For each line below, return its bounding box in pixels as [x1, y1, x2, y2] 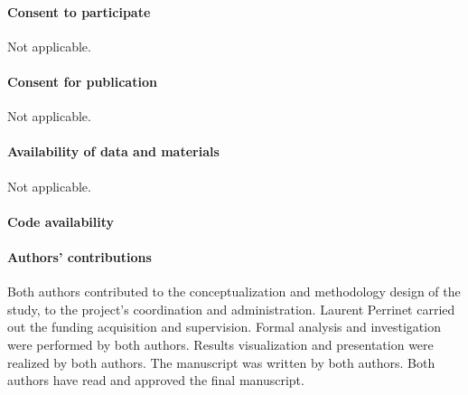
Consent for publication [7, 71, 157, 90]
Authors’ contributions [7, 247, 152, 266]
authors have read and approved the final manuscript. [7, 371, 304, 390]
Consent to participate [7, 2, 151, 21]
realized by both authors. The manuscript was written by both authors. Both [7, 353, 435, 371]
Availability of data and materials [7, 142, 220, 161]
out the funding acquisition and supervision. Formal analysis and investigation [7, 317, 441, 336]
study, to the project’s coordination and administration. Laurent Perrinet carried [7, 299, 455, 318]
